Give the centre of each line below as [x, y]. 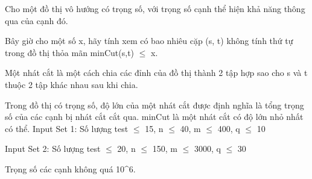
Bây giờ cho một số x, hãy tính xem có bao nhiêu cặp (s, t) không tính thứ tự [149, 41]
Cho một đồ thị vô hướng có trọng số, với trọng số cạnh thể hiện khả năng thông [155, 8]
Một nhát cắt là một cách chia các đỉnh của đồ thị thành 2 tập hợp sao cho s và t [156, 73]
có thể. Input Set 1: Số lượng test [67, 128]
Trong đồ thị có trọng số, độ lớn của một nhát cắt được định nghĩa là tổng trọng [154, 105]
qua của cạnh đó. [37, 20]
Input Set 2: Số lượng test [53, 149]
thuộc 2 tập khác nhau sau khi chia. [72, 84]
